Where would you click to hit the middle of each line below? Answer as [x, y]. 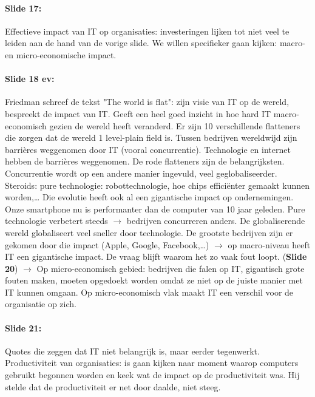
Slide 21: [23, 327]
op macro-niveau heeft [269, 244]
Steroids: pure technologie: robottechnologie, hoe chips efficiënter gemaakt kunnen [157, 185]
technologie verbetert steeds [56, 221]
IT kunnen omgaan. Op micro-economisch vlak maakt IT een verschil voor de [149, 292]
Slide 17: [23, 8]
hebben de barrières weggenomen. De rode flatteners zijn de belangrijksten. [145, 161]
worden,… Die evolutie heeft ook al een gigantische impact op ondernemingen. [149, 197]
